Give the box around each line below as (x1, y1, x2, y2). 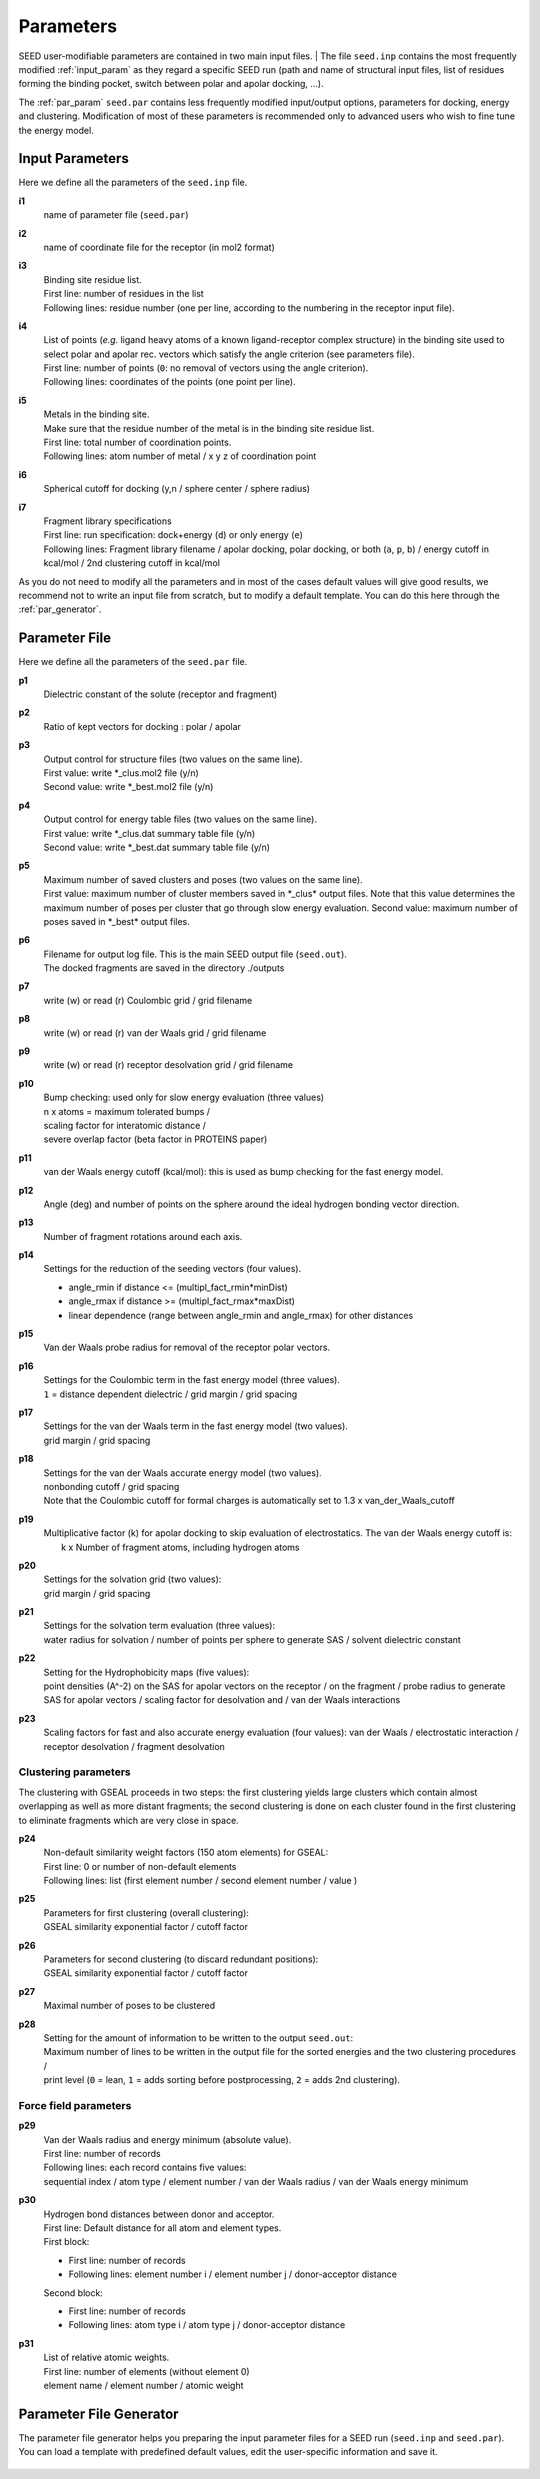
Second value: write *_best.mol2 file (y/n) (43, 781, 214, 793)
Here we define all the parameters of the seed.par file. (18, 656, 248, 668)
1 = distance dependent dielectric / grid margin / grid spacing (43, 1388, 298, 1400)
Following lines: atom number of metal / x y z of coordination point (43, 450, 317, 462)
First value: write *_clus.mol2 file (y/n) (43, 766, 199, 779)
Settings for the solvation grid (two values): (43, 1573, 222, 1585)
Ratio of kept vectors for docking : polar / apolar (43, 720, 242, 732)
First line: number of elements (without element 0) (43, 2365, 250, 2377)
